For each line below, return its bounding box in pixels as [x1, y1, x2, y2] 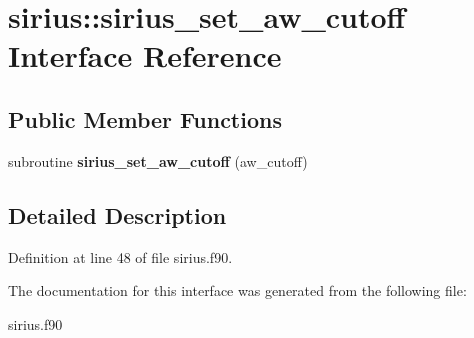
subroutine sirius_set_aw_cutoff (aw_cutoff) [8, 150, 308, 171]
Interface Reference [8, 35, 282, 76]
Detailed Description [8, 199, 227, 230]
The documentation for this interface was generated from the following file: [8, 280, 467, 301]
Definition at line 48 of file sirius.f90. [8, 246, 233, 267]
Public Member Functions [8, 103, 282, 134]
